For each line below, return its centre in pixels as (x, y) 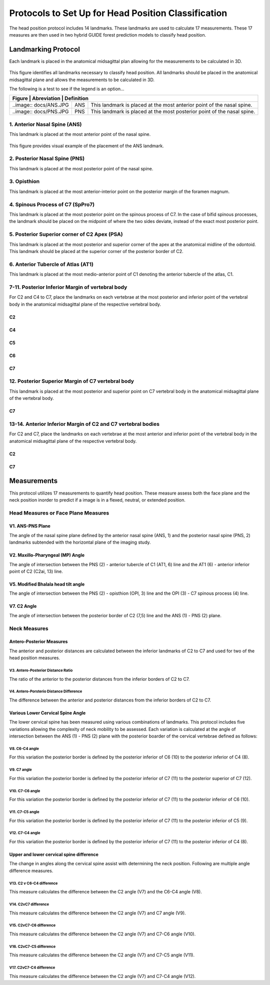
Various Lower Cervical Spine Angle (47, 713)
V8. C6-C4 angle (24, 749)
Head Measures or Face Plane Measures (59, 513)
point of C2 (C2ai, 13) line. (36, 572)
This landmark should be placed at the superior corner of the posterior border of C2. (96, 251)
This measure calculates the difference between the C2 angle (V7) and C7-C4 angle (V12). (102, 976)
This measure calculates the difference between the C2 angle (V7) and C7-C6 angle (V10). (102, 934)
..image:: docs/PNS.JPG (40, 112)
